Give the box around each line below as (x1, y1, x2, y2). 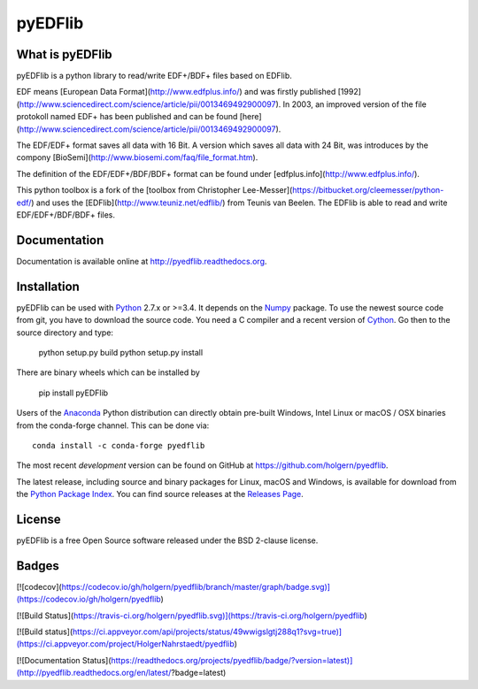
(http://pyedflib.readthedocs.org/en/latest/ (16, 668, 172, 678)
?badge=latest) (171, 668, 227, 678)
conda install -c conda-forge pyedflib (32, 440, 205, 450)
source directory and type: (16, 327, 114, 338)
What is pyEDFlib (16, 47, 112, 62)
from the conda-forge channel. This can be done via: (16, 420, 210, 431)
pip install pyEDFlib (38, 387, 109, 398)
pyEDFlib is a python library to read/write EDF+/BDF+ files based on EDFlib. (16, 71, 292, 81)
